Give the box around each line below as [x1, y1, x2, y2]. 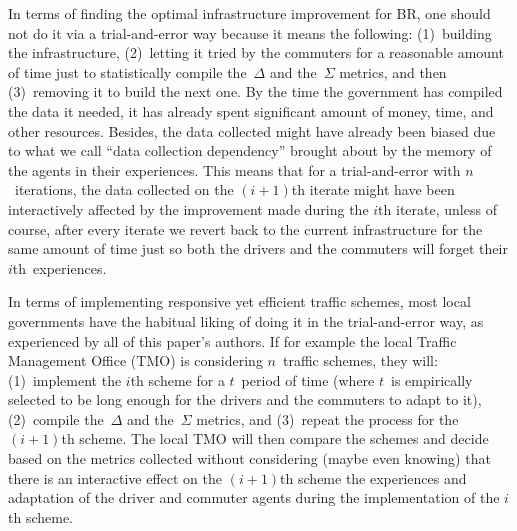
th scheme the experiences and [280, 467, 467, 488]
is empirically [391, 369, 473, 390]
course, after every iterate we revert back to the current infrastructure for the [8, 218, 483, 239]
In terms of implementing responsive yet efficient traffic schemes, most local [8, 291, 471, 312]
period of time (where [241, 369, 375, 390]
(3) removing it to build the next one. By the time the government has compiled [8, 81, 503, 102]
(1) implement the [8, 369, 122, 390]
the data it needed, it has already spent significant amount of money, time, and [8, 100, 494, 121]
